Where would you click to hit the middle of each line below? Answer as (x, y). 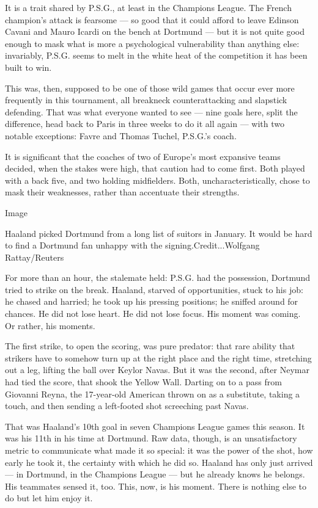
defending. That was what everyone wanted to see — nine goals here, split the (151, 111)
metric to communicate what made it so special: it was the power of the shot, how (159, 450)
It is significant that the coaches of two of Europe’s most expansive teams (143, 156)
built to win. (28, 67)
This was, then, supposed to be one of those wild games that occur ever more (150, 88)
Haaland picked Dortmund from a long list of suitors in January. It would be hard (159, 233)
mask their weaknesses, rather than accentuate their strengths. (122, 192)
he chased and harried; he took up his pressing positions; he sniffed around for (152, 301)
